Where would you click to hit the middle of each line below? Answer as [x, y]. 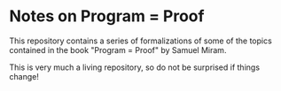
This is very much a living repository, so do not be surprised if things [134, 67]
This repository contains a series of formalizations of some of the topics [140, 41]
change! [24, 76]
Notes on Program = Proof [107, 16]
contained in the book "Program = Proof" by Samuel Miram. [118, 49]
